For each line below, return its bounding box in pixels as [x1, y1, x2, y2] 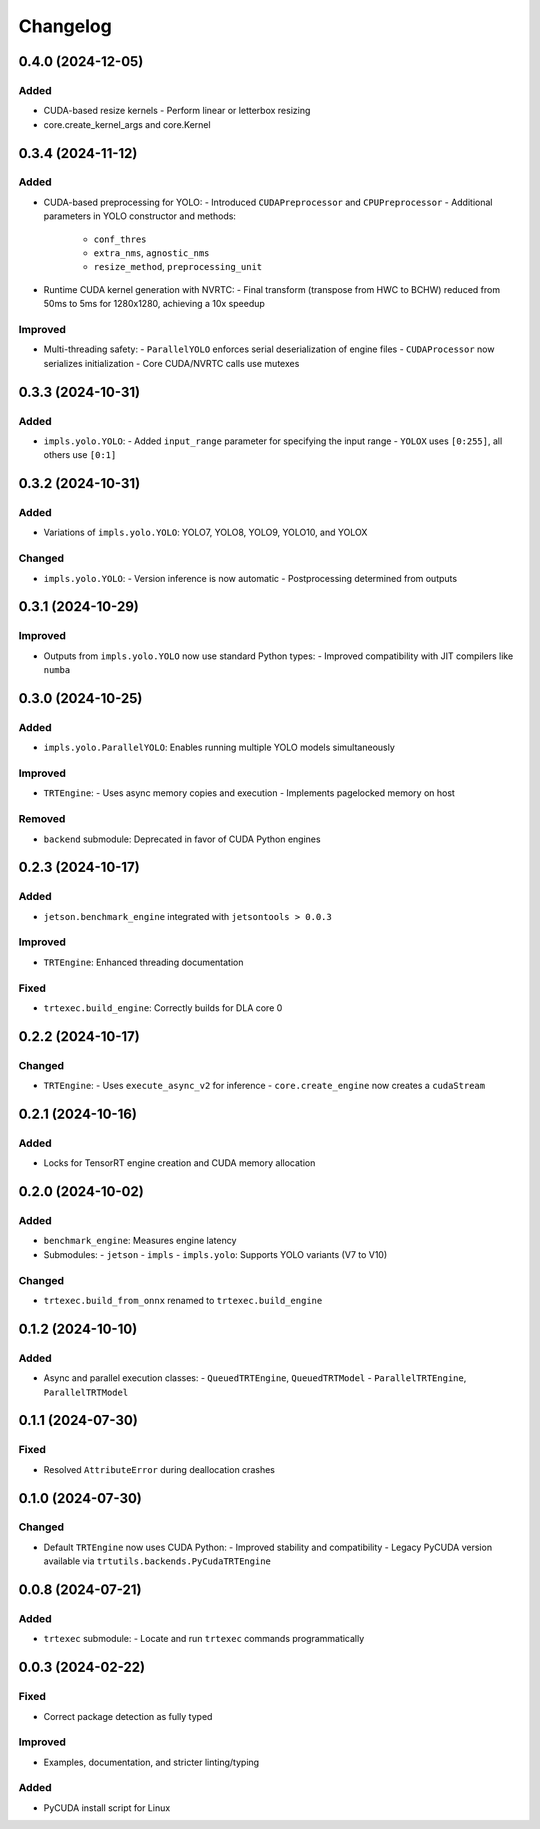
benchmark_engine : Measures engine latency [43, 1235, 237, 1247]
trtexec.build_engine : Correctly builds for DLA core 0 [43, 1002, 283, 1014]
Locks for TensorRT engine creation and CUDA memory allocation [43, 1157, 316, 1169]
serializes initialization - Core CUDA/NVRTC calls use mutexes [43, 357, 300, 369]
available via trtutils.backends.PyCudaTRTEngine [43, 1555, 272, 1567]
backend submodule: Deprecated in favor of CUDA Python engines [43, 833, 321, 845]
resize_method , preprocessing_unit [93, 261, 263, 273]
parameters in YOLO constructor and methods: [43, 210, 237, 222]
